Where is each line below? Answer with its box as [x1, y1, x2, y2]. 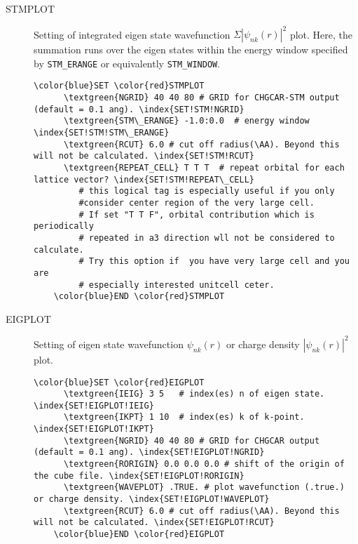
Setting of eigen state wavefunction [34, 336, 184, 351]
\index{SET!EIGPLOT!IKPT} [34, 424, 154, 434]
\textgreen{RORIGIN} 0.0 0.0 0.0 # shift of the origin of [63, 459, 345, 470]
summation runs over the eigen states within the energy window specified [34, 42, 348, 57]
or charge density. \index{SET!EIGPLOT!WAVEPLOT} [34, 494, 270, 505]
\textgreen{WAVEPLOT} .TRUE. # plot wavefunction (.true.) [63, 482, 345, 493]
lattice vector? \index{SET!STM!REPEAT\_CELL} [34, 174, 254, 185]
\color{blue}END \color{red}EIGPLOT [53, 529, 225, 540]
